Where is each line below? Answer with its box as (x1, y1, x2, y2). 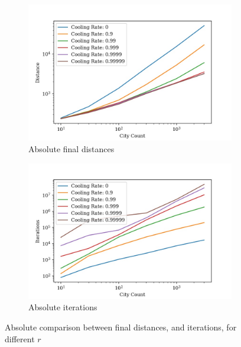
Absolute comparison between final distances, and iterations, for (5, 321, 237, 333)
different (5, 332, 35, 345)
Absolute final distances (28, 142, 115, 155)
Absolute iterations (28, 301, 97, 313)
